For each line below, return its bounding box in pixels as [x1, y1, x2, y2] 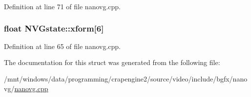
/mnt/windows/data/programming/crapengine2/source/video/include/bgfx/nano [4, 74, 248, 83]
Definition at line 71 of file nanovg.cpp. [4, 1, 121, 11]
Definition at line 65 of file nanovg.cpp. [4, 41, 121, 51]
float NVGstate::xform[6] [4, 22, 104, 34]
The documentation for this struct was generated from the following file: [4, 57, 220, 67]
